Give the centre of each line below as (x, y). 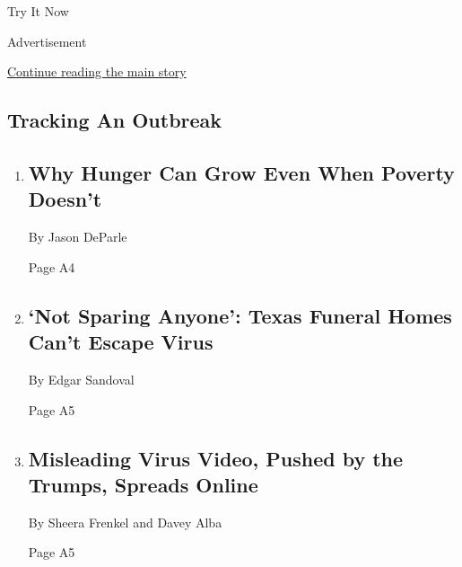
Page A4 (52, 266)
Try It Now (38, 11)
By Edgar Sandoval (81, 379)
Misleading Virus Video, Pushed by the (216, 458)
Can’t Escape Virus (121, 342)
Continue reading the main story (97, 71)
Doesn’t (65, 199)
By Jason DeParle (78, 237)
